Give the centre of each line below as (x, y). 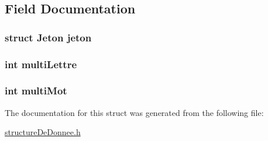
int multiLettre (41, 64)
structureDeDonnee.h (43, 132)
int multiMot (36, 91)
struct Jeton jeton (48, 37)
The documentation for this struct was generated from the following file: (134, 112)
